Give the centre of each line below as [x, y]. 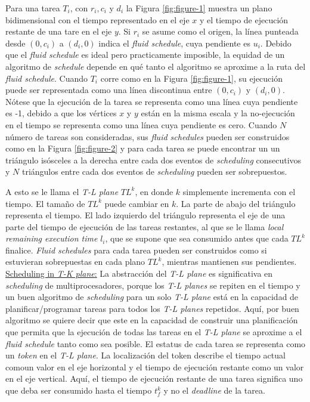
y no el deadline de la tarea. [214, 390]
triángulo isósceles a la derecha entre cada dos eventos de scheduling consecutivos [154, 160]
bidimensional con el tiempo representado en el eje [97, 19]
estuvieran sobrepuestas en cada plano [75, 262]
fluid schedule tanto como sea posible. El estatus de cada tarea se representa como [156, 343]
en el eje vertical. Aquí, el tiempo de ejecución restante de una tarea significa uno [154, 378]
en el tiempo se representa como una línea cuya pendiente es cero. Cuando [141, 124]
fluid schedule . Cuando [46, 78]
